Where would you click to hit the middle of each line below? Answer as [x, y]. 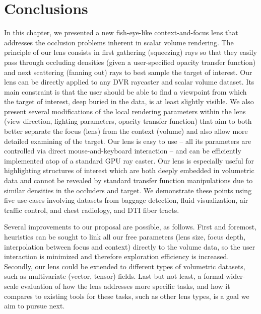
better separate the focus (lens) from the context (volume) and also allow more [126, 131]
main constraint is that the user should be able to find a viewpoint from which [125, 91]
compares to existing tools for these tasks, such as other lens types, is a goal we [127, 296]
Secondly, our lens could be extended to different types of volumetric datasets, [125, 266]
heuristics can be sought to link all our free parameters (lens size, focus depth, [125, 237]
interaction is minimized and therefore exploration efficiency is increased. [117, 256]
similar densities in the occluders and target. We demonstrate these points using [128, 190]
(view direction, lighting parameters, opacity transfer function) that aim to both [128, 121]
